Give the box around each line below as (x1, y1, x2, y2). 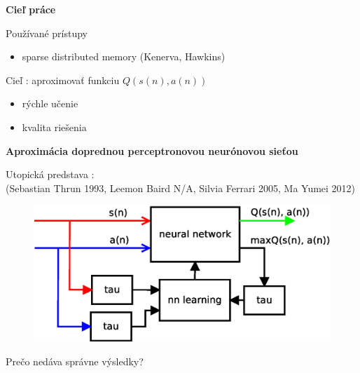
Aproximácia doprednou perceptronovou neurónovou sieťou (6, 143, 298, 158)
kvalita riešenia (22, 119, 87, 134)
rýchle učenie (22, 96, 78, 111)
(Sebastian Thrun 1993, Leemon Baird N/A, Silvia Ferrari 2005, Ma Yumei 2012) (6, 180, 356, 195)
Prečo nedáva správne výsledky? (6, 353, 144, 368)
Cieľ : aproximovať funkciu (6, 72, 120, 87)
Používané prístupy (6, 25, 88, 40)
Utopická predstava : (6, 167, 95, 182)
